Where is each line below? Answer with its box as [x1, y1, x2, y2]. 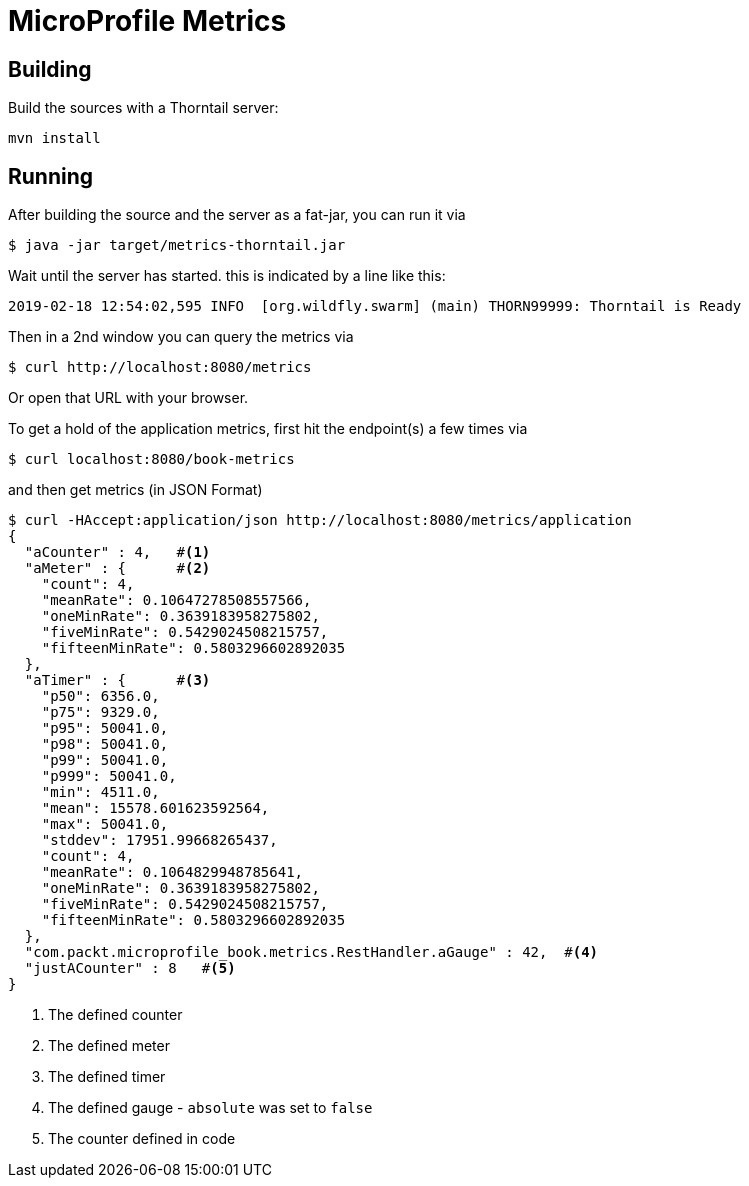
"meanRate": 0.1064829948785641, [41, 864, 304, 881]
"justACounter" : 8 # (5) [24, 960, 236, 977]
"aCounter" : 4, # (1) [24, 544, 211, 561]
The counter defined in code [48, 1130, 236, 1148]
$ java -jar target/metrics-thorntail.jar [8, 237, 346, 254]
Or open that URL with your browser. [8, 389, 249, 407]
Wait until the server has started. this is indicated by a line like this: [8, 267, 446, 285]
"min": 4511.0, [41, 784, 160, 801]
